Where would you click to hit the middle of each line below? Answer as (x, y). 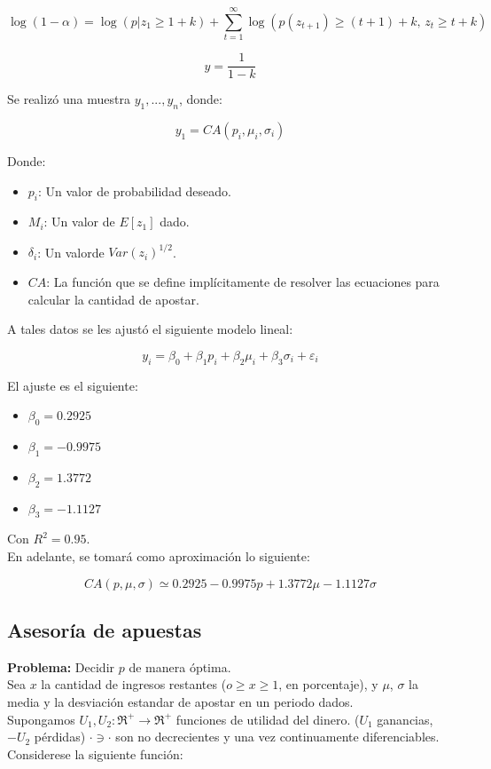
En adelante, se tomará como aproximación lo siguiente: (159, 556)
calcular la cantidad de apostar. (113, 299)
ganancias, (405, 719)
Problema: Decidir (61, 666)
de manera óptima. (180, 666)
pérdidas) (60, 737)
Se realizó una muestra (69, 99)
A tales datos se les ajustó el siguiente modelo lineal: (150, 329)
